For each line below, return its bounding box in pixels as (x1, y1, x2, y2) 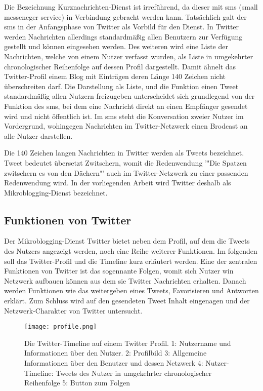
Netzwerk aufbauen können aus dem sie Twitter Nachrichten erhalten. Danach (4, 275, 246, 286)
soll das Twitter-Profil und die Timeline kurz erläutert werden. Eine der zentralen (4, 255, 257, 266)
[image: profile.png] (24, 323, 97, 331)
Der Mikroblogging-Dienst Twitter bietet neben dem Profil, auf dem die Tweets (4, 236, 250, 246)
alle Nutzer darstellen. (4, 130, 73, 141)
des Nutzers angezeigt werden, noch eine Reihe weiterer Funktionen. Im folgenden (4, 246, 257, 256)
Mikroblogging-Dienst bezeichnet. (4, 187, 108, 198)
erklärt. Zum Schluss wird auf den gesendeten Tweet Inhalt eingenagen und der (4, 295, 250, 306)
